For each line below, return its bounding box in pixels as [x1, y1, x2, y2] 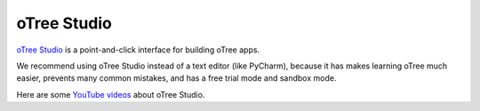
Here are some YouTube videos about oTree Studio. [16, 89, 205, 99]
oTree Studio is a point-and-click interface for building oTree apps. [16, 44, 260, 55]
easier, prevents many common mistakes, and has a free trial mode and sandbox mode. [16, 73, 337, 83]
